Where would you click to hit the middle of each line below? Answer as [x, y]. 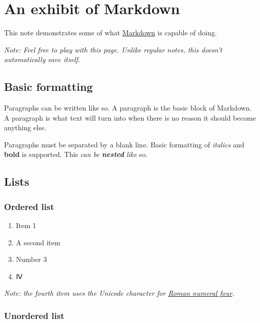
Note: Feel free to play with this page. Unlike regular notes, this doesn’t [113, 49]
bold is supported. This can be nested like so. [76, 154]
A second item [38, 242]
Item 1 [26, 225]
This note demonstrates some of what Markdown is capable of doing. [111, 33]
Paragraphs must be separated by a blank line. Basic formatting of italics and [124, 144]
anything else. [25, 127]
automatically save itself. [42, 59]
